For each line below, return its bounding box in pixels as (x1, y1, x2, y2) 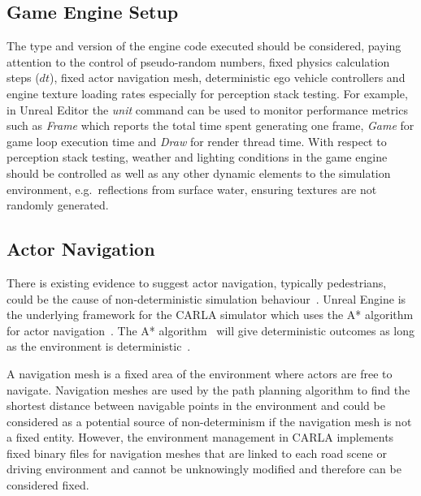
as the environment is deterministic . (7, 338, 191, 355)
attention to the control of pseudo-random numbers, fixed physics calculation (7, 53, 390, 70)
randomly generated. (7, 196, 109, 213)
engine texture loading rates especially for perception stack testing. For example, (7, 84, 408, 101)
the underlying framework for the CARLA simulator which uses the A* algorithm (7, 306, 414, 323)
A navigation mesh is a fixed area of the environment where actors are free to (7, 364, 393, 382)
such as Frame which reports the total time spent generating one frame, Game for (7, 117, 414, 134)
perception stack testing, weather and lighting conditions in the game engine (7, 149, 388, 166)
